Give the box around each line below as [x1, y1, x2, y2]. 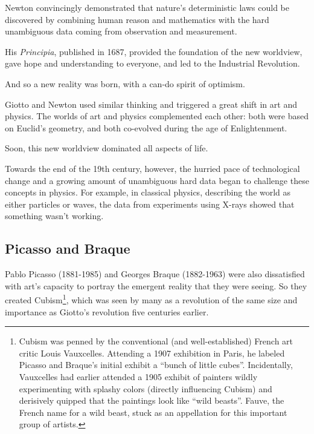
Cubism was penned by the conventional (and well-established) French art [19, 335, 293, 347]
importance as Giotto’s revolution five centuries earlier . [5, 305, 209, 318]
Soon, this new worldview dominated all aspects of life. [5, 142, 208, 154]
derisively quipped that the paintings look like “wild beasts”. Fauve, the [19, 394, 284, 407]
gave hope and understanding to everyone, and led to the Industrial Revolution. [5, 57, 300, 70]
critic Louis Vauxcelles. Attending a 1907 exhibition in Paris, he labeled [19, 346, 285, 359]
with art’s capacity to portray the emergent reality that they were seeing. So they [5, 279, 307, 292]
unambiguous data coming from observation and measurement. [5, 25, 237, 38]
